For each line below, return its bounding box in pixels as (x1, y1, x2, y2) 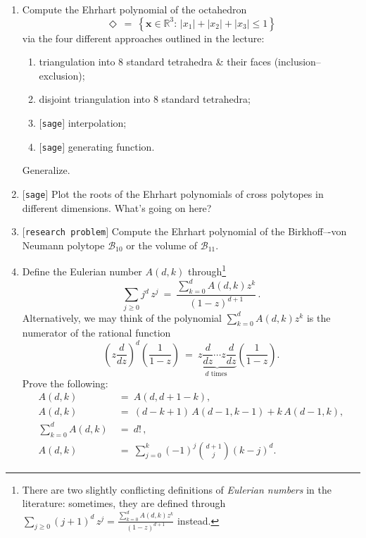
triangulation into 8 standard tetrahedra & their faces (39, 54, 271, 69)
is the (306, 310, 331, 325)
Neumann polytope (22, 237, 105, 252)
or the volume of (126, 237, 198, 252)
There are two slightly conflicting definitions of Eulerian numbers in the (22, 482, 332, 496)
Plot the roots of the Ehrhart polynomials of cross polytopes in (51, 186, 324, 201)
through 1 (187, 262, 227, 279)
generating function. (68, 139, 155, 154)
